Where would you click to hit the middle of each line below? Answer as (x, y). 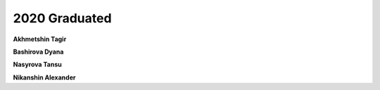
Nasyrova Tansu (38, 65)
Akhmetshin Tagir (40, 39)
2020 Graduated (62, 18)
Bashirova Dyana (38, 52)
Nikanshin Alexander (44, 77)
